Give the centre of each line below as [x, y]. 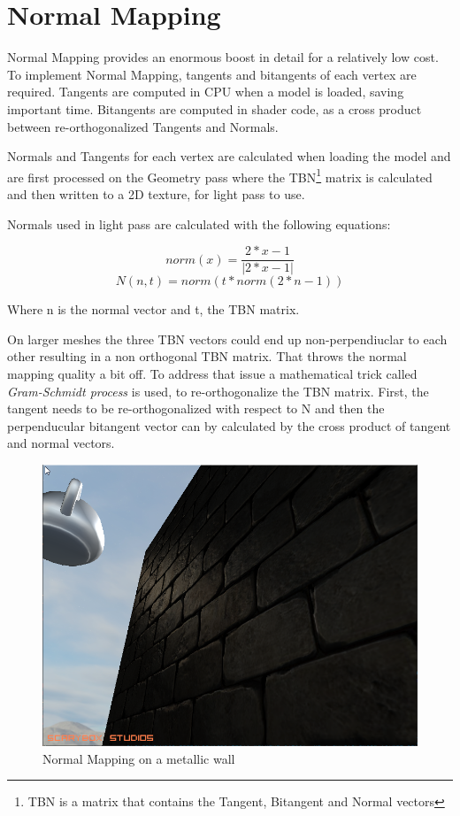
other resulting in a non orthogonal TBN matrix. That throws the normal [207, 356]
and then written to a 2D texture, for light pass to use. [156, 193]
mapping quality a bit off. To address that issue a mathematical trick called [212, 373]
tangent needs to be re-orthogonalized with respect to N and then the [196, 408]
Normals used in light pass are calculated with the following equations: [199, 223]
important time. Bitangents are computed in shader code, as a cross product [215, 108]
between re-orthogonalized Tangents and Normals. [143, 126]
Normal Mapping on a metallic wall [139, 758]
